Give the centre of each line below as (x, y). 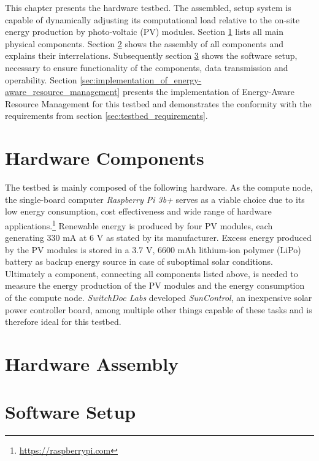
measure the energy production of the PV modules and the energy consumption (155, 285)
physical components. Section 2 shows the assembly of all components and (144, 43)
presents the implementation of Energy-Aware (208, 92)
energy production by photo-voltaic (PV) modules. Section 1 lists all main (144, 32)
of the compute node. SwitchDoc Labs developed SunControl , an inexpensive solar (159, 298)
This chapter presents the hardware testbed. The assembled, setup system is (148, 7)
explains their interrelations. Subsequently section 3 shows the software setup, (151, 55)
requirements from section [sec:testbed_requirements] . (106, 116)
